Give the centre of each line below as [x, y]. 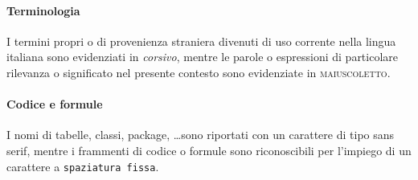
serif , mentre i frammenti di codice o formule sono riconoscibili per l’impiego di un [209, 150]
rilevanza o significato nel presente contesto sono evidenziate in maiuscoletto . [199, 72]
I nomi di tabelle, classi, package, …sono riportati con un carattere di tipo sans [201, 135]
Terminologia [43, 10]
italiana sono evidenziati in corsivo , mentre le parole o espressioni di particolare [203, 57]
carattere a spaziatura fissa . [83, 166]
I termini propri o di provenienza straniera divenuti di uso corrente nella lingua [201, 41]
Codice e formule [55, 104]
